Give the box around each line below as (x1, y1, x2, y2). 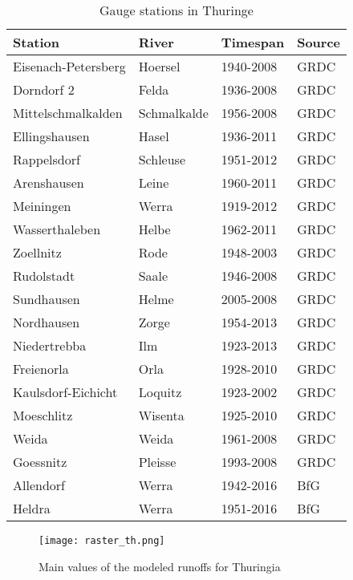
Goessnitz (13, 452, 67, 471)
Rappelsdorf (13, 150, 80, 168)
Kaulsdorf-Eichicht (13, 383, 118, 401)
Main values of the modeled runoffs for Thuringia (39, 558, 281, 574)
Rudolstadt (13, 266, 75, 285)
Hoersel (138, 57, 181, 75)
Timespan (221, 33, 285, 51)
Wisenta (138, 406, 185, 424)
